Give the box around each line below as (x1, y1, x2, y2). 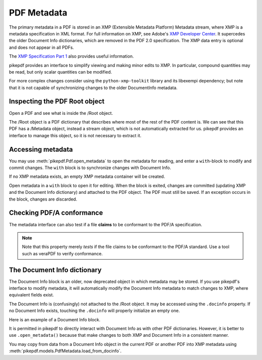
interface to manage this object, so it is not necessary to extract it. (9, 132, 142, 138)
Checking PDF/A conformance (9, 209, 103, 217)
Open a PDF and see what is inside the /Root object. (9, 110, 114, 116)
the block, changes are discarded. (9, 196, 78, 202)
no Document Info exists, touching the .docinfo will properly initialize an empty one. (9, 308, 180, 313)
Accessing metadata (9, 145, 73, 154)
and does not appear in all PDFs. (9, 44, 74, 50)
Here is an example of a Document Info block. (9, 316, 100, 322)
